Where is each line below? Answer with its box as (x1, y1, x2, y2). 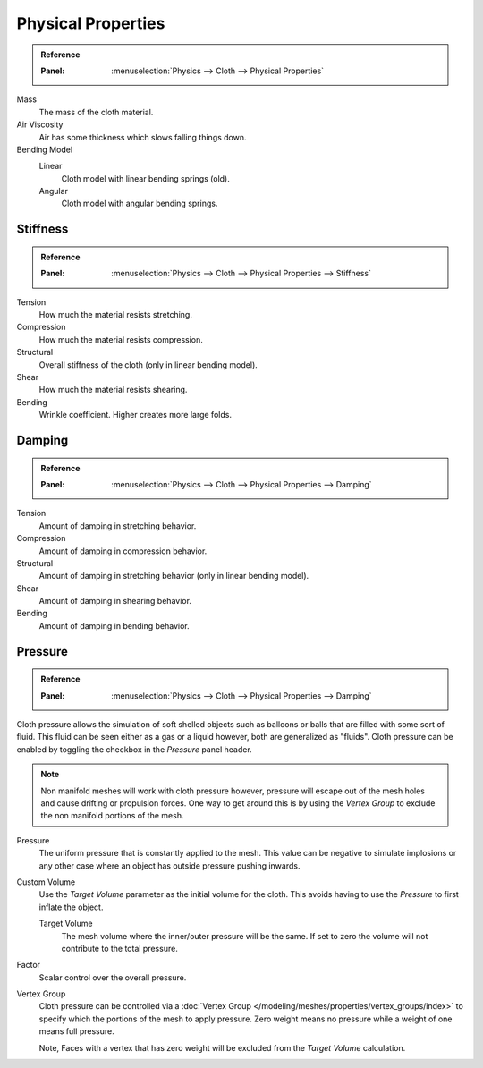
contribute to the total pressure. (61, 943, 178, 954)
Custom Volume (16, 877, 76, 887)
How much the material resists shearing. (38, 385, 188, 395)
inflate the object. (38, 902, 104, 912)
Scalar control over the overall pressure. (38, 971, 187, 983)
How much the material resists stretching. (38, 309, 192, 320)
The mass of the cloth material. (38, 106, 154, 117)
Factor (16, 960, 40, 971)
